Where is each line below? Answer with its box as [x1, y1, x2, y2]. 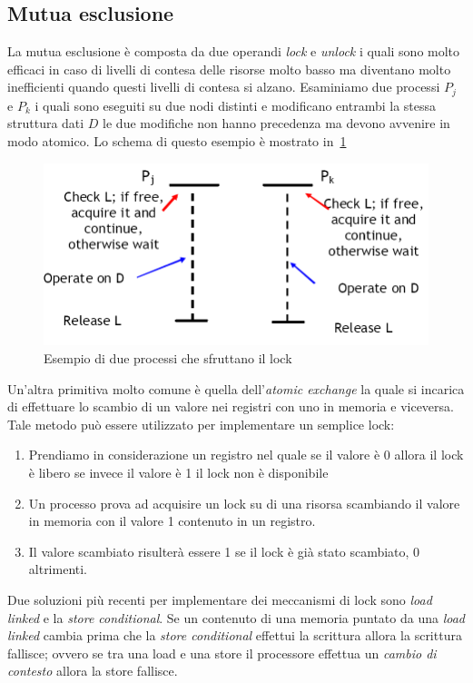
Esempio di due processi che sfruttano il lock [44, 348, 292, 367]
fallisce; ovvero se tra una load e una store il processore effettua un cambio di [7, 643, 437, 662]
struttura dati [7, 114, 84, 133]
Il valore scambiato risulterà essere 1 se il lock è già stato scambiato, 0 [28, 541, 420, 560]
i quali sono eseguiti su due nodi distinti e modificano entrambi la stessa [34, 95, 437, 114]
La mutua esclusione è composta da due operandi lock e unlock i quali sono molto [7, 42, 460, 61]
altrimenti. [28, 559, 88, 579]
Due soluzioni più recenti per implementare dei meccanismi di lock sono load [7, 589, 432, 609]
